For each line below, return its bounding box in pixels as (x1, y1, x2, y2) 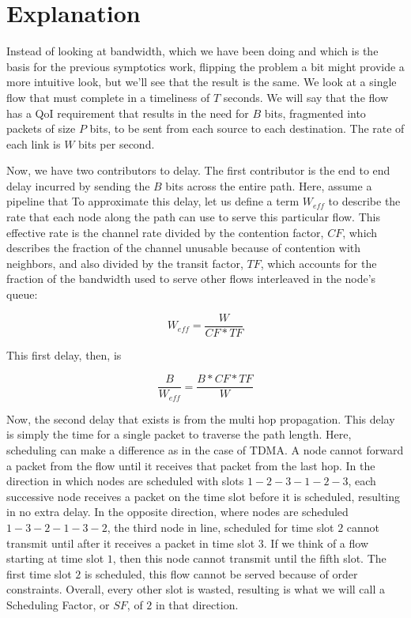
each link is (6, 135, 61, 152)
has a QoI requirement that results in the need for (6, 104, 249, 121)
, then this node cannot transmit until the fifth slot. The (112, 550, 386, 567)
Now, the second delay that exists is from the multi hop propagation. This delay (6, 410, 395, 427)
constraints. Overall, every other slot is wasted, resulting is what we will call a (6, 581, 386, 597)
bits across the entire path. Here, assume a (165, 177, 372, 194)
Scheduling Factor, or (6, 596, 110, 612)
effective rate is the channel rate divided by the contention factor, (6, 224, 324, 240)
